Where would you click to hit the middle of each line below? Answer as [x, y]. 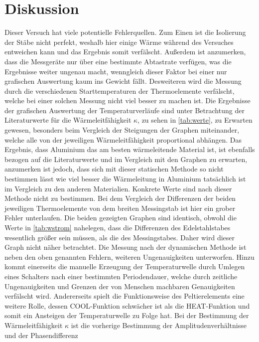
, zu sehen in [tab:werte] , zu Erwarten [195, 120]
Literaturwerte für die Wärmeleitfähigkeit [68, 120]
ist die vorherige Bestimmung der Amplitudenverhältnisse [159, 325]
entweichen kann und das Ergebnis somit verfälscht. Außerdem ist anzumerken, [125, 52]
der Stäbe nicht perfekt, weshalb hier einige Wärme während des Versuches [119, 42]
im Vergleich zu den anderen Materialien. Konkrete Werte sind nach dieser [118, 188]
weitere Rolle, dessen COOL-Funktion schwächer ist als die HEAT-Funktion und [127, 305]
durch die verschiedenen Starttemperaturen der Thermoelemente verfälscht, [120, 90]
